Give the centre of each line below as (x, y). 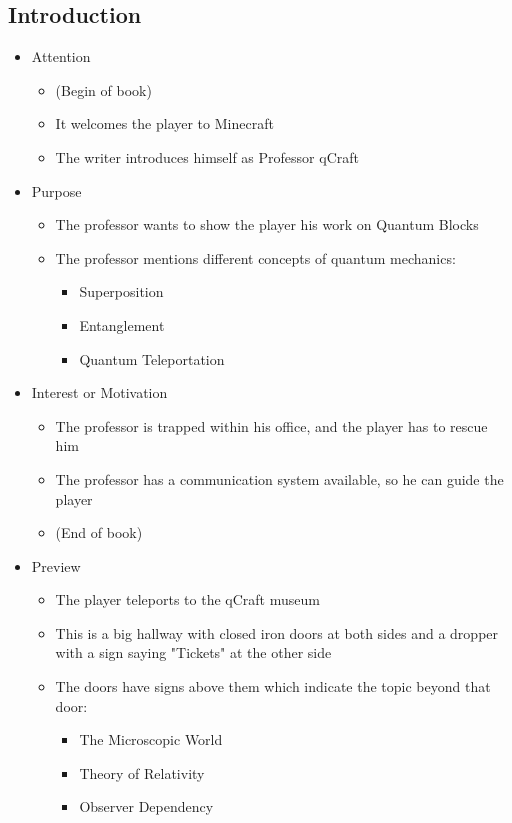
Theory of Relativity (142, 772)
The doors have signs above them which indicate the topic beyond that (273, 686)
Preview (56, 565)
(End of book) (99, 532)
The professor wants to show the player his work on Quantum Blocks (267, 224)
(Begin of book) (103, 89)
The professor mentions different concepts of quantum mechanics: (255, 257)
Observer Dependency (146, 806)
